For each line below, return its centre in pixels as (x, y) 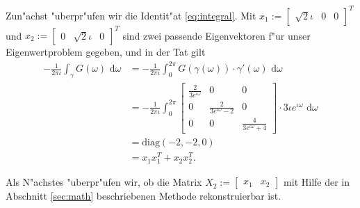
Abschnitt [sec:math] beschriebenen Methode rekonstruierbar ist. (144, 196)
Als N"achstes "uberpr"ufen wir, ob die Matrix (104, 182)
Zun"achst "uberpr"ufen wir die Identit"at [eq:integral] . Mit (131, 15)
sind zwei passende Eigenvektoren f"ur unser (216, 35)
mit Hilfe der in (317, 182)
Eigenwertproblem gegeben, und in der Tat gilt (106, 51)
